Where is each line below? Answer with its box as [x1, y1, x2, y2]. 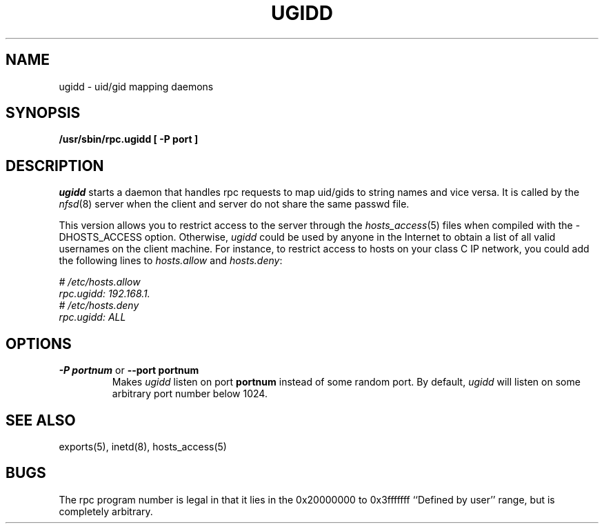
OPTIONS [6, 335, 72, 352]
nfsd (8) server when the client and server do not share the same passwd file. [59, 198, 410, 210]
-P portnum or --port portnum [59, 364, 199, 377]
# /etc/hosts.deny [59, 299, 139, 312]
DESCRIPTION [6, 157, 104, 174]
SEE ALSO [6, 411, 76, 429]
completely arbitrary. [59, 505, 153, 517]
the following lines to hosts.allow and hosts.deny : [59, 254, 283, 267]
